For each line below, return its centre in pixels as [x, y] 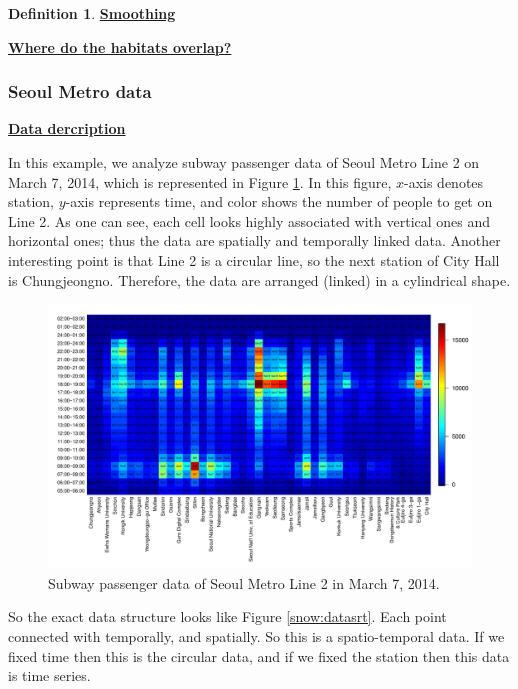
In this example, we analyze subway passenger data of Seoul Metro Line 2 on [244, 162]
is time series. [49, 675]
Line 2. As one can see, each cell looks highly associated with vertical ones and [249, 220]
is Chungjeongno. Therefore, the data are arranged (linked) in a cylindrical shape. [259, 279]
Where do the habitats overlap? [120, 46]
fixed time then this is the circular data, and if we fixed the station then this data [259, 655]
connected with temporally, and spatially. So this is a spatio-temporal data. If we [256, 635]
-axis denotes [443, 181]
